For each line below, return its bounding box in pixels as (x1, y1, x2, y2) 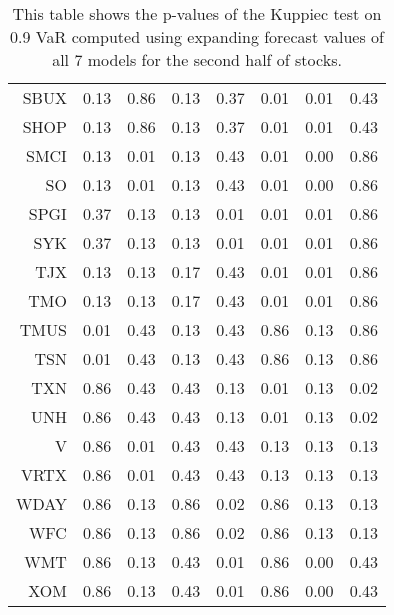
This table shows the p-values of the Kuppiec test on (12, 2, 382, 25)
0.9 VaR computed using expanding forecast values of (10, 25, 384, 48)
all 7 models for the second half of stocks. (52, 48, 342, 71)
